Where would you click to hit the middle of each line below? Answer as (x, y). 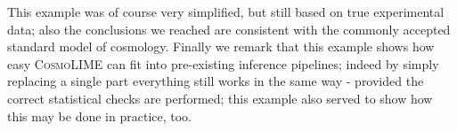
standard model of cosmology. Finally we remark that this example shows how (221, 46)
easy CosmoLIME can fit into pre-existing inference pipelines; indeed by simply (223, 63)
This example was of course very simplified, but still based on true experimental (226, 12)
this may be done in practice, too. (100, 116)
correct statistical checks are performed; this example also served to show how (220, 98)
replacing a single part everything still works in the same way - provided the (216, 81)
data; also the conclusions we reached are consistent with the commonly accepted (229, 29)
